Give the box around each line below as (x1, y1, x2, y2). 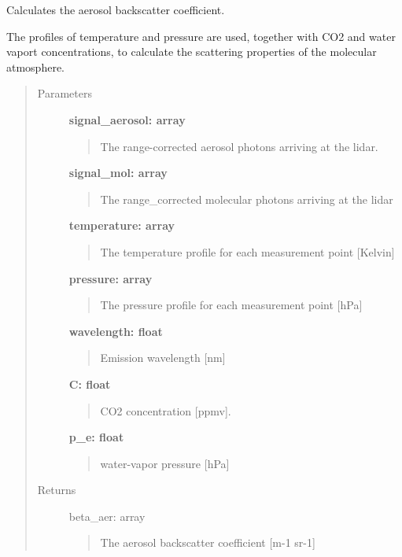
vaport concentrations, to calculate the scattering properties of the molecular (6, 43, 377, 60)
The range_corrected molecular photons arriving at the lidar (100, 190, 393, 207)
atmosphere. (6, 58, 65, 75)
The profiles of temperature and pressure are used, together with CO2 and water (6, 28, 396, 44)
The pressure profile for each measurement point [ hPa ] (100, 297, 363, 313)
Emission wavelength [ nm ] (100, 349, 226, 366)
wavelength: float (68, 323, 163, 339)
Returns (37, 481, 76, 498)
